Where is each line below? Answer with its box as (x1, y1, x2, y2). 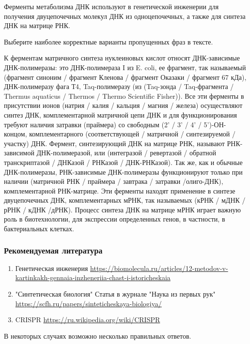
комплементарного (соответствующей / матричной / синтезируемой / (29, 129, 235, 139)
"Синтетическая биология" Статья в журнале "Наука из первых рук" (15, 289, 216, 299)
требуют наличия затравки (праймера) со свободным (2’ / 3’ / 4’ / (4, 119, 202, 129)
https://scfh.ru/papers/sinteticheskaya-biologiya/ (15, 298, 162, 308)
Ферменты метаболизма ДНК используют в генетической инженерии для (4, 1, 219, 11)
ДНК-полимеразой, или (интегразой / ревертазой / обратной (36, 148, 217, 158)
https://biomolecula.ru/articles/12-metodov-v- (90, 263, 228, 273)
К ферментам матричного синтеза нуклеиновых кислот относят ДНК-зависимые (4, 53, 240, 63)
